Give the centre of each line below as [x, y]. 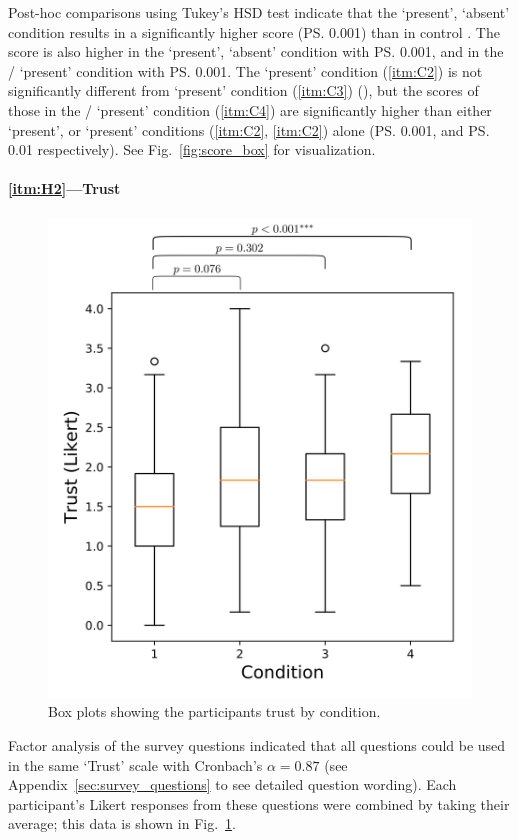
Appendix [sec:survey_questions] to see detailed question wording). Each [232, 784]
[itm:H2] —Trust [64, 188]
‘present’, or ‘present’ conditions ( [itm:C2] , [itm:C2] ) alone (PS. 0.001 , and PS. [249, 129]
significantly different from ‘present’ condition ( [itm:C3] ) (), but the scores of [243, 90]
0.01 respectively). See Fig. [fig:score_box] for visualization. [192, 149]
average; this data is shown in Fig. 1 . [122, 823]
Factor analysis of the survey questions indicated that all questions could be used [257, 745]
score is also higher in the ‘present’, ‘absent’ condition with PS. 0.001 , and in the [256, 51]
